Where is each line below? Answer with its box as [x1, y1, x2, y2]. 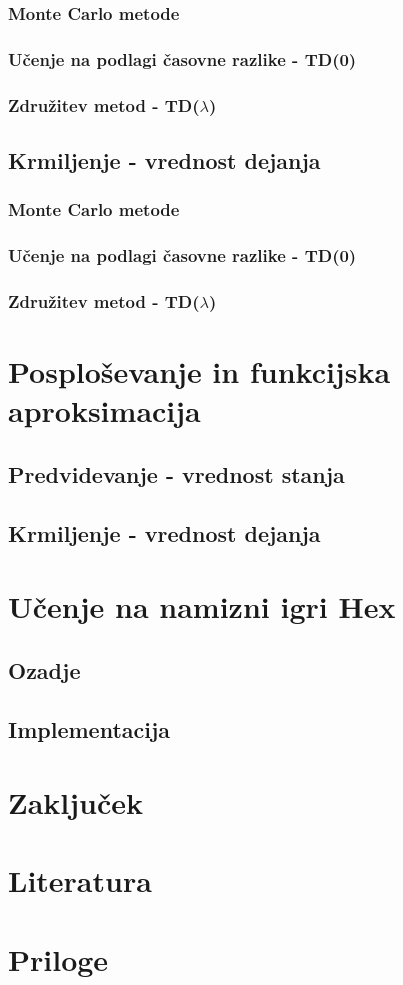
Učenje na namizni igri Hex [8, 586, 396, 627]
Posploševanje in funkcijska [8, 351, 391, 392]
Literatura [8, 860, 152, 901]
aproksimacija [8, 390, 201, 431]
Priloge [8, 938, 109, 979]
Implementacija [8, 713, 171, 744]
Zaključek [8, 782, 144, 823]
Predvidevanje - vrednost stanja [8, 458, 345, 489]
